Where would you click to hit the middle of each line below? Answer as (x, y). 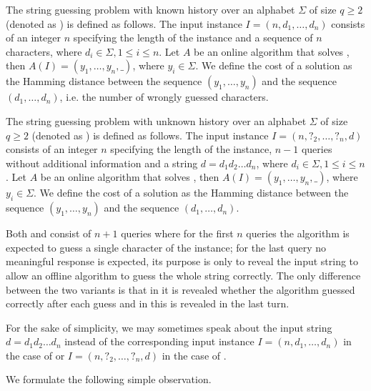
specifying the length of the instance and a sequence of (193, 38)
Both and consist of (49, 233)
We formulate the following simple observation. (109, 379)
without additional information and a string (102, 163)
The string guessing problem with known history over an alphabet (150, 9)
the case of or (35, 355)
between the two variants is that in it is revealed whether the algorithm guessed (180, 289)
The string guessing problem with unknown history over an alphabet (156, 120)
